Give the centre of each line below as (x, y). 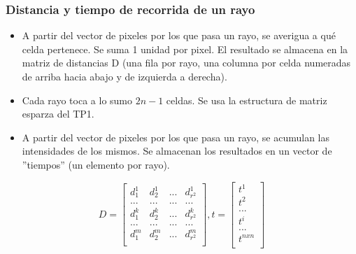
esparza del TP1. (58, 114)
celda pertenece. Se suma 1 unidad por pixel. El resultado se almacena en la (185, 49)
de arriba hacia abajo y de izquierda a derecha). (124, 76)
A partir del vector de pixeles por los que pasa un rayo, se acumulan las (176, 137)
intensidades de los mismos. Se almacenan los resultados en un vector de (177, 151)
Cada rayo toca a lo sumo (77, 100)
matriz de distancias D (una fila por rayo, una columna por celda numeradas (186, 63)
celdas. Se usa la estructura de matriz (247, 100)
